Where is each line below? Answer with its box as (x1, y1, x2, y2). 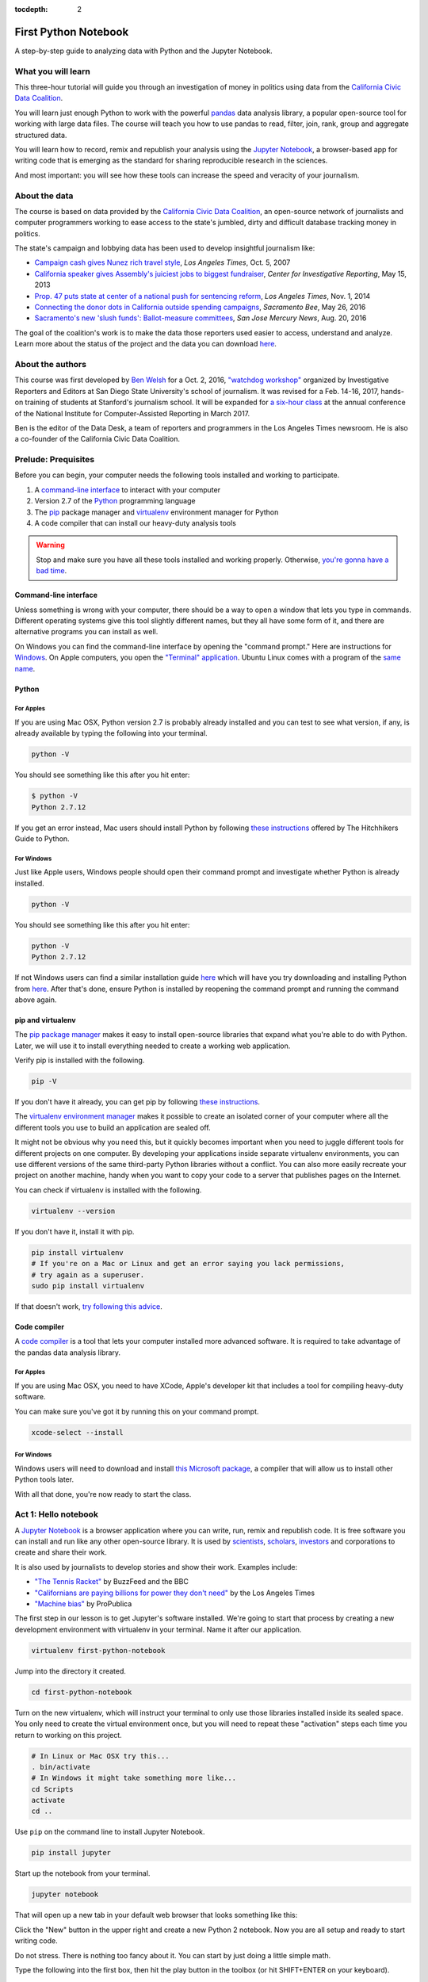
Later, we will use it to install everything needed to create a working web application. (14, 1041, 291, 1050)
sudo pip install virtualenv (31, 1281, 145, 1290)
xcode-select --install (31, 1428, 124, 1437)
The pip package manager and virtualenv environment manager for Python (34, 507, 279, 517)
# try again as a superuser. (31, 1270, 145, 1280)
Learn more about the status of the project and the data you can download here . (14, 339, 277, 349)
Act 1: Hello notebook (14, 1509, 99, 1520)
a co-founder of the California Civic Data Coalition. (14, 434, 181, 444)
